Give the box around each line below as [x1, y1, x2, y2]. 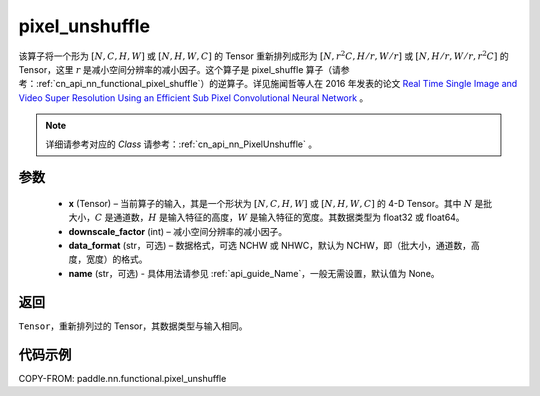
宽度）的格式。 [85, 253, 148, 265]
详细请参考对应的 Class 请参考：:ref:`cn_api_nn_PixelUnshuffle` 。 [45, 138, 318, 150]
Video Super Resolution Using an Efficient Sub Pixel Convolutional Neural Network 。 [18, 91, 369, 104]
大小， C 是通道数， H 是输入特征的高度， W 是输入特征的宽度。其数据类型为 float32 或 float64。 [68, 211, 465, 224]
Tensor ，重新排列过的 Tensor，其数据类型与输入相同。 [18, 320, 248, 332]
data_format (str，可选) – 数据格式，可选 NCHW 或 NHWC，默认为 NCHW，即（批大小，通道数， [68, 240, 472, 252]
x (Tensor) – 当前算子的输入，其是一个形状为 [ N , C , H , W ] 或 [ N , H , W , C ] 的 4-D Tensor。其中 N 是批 [68, 197, 493, 209]
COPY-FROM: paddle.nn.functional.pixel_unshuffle [18, 372, 227, 384]
